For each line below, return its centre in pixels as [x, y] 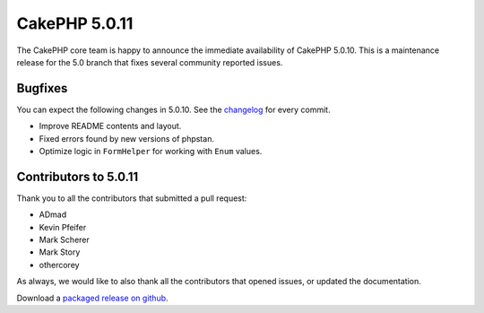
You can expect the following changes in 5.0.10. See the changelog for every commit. [173, 109]
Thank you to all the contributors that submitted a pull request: [132, 198]
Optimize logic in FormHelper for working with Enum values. [151, 152]
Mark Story [60, 252]
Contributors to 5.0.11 [78, 176]
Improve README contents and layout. [110, 126]
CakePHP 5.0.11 [75, 23]
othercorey [59, 265]
